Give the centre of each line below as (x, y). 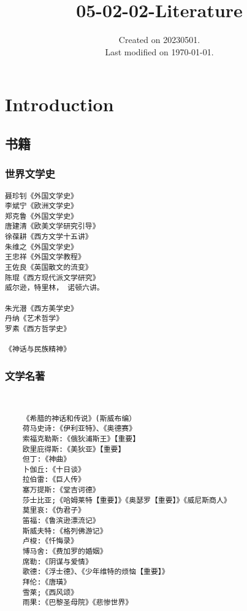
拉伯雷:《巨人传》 (54, 480)
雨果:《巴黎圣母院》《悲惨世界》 (78, 603)
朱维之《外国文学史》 (41, 247)
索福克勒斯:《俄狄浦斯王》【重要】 (81, 439)
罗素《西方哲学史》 (38, 329)
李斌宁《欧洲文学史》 (41, 206)
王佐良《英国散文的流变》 (49, 268)
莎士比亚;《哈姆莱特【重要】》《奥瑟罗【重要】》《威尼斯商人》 (127, 500)
